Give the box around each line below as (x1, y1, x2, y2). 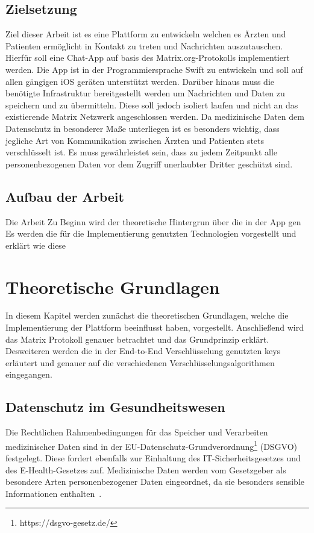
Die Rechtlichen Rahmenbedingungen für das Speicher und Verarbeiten (5, 426, 268, 438)
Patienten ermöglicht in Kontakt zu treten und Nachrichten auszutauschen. (5, 39, 283, 52)
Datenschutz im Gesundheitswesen (5, 397, 225, 416)
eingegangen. (5, 368, 52, 381)
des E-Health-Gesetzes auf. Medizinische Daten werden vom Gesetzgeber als (5, 463, 286, 476)
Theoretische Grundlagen (5, 274, 220, 299)
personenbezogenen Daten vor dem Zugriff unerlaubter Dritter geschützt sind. (5, 157, 293, 170)
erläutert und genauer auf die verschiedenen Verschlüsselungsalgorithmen (5, 356, 275, 369)
